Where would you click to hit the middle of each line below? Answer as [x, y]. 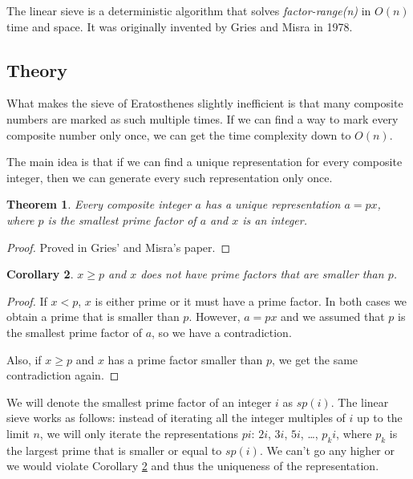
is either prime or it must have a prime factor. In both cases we [251, 300]
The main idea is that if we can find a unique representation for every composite [204, 162]
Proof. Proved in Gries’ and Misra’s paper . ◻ [119, 247]
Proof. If [27, 300]
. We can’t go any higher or [327, 450]
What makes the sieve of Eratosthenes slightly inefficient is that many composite [205, 103]
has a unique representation [273, 204]
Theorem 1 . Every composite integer [99, 204]
